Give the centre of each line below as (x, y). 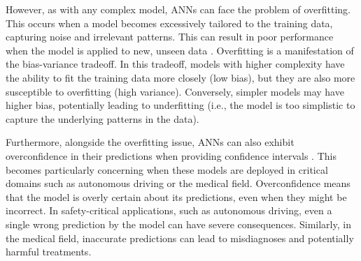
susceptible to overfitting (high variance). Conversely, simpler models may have (175, 91)
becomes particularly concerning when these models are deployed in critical (167, 169)
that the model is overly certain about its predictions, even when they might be (176, 196)
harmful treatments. (49, 252)
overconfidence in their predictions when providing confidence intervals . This (171, 155)
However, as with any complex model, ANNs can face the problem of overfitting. (178, 9)
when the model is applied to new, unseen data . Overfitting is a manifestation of (180, 50)
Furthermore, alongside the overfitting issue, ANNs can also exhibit (150, 142)
